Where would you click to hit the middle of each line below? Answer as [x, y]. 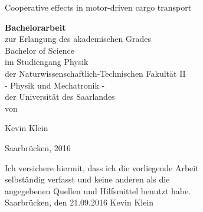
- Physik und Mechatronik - [55, 85]
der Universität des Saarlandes [60, 97]
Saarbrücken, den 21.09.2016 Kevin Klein [79, 202]
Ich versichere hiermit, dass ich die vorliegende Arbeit [102, 167]
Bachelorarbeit [35, 27]
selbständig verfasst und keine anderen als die [87, 179]
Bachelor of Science [40, 50]
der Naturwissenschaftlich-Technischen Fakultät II [95, 73]
